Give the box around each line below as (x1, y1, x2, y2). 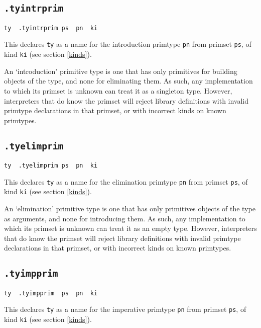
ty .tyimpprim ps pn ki (4, 289, 98, 297)
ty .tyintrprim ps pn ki (4, 24, 98, 32)
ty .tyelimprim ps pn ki (4, 162, 98, 170)
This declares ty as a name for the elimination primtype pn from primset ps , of (4, 176, 248, 187)
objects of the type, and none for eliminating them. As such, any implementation (4, 75, 253, 86)
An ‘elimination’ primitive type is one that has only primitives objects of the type (4, 203, 255, 214)
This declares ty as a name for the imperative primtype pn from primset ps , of (4, 304, 246, 314)
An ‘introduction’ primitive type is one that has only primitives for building (4, 65, 237, 76)
